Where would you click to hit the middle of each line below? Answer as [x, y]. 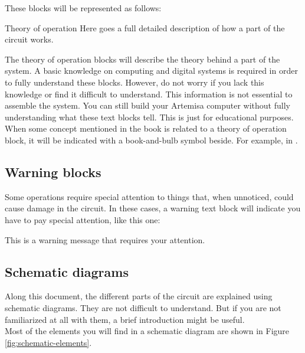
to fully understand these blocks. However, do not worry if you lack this [135, 82]
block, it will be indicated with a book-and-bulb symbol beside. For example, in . [151, 140]
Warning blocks [53, 171]
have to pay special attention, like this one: [83, 219]
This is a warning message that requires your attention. [105, 239]
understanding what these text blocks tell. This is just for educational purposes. [149, 117]
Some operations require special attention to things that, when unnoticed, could [149, 196]
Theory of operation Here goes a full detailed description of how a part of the [145, 27]
